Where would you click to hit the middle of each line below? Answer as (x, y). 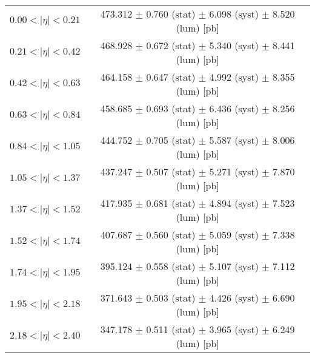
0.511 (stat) (171, 329)
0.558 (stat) (171, 266)
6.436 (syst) (234, 108)
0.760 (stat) (171, 14)
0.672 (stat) (171, 45)
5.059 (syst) (234, 235)
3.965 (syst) (234, 329)
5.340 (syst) (234, 45)
